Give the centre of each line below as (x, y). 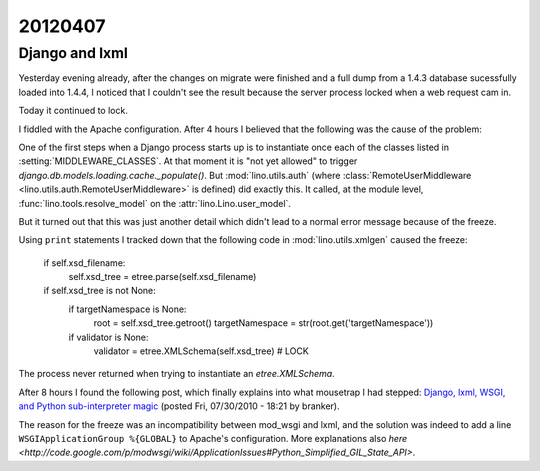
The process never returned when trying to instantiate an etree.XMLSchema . (176, 374)
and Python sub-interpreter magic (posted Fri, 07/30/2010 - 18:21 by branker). (179, 406)
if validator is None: (108, 337)
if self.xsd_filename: (84, 262)
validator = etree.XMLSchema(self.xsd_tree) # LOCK (201, 351)
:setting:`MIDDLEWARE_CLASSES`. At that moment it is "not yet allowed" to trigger (188, 161)
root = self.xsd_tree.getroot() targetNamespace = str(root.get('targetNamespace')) (263, 323)
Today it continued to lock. (73, 111)
